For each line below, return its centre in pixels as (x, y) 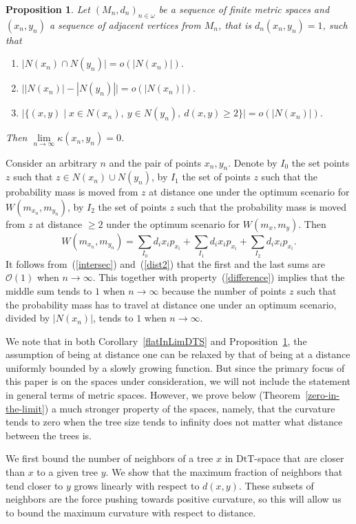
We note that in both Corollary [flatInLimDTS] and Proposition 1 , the (156, 340)
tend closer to (34, 485)
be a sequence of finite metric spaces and (244, 9)
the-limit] (25, 408)
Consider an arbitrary (51, 162)
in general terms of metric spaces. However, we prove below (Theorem (153, 395)
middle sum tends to (49, 290)
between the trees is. (49, 435)
